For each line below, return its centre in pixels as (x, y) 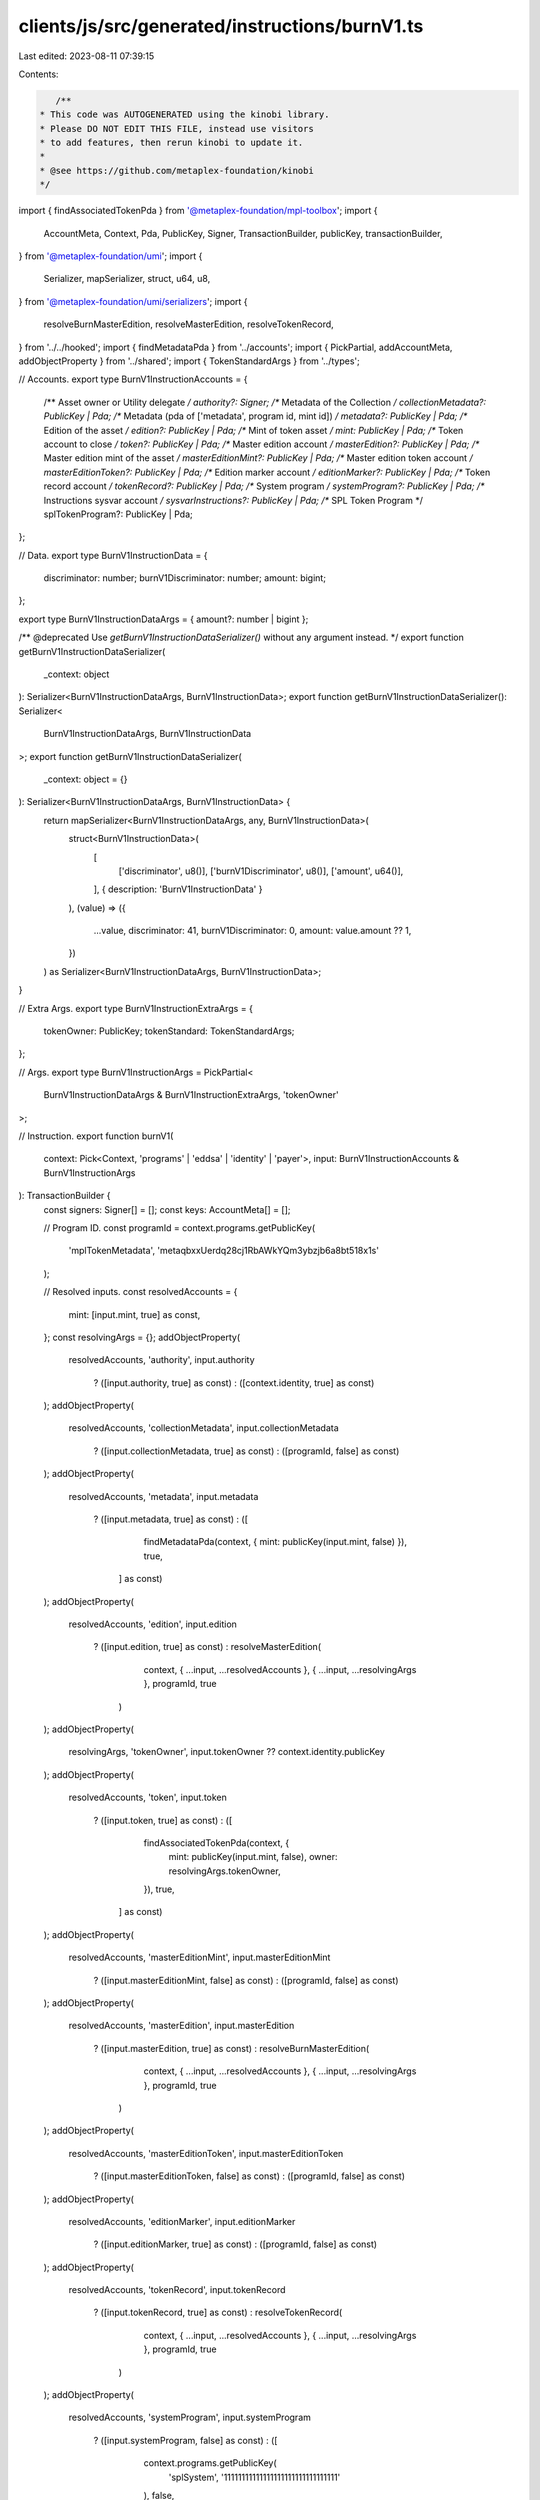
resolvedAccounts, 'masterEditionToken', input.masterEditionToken (206, 2153)
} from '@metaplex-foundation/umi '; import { (110, 256)
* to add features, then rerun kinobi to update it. (171, 143)
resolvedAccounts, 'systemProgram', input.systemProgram (190, 2417)
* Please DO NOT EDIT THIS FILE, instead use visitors (176, 128)
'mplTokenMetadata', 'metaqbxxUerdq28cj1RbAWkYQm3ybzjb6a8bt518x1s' (224, 1251)
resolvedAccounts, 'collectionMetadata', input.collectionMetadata (203, 1428)
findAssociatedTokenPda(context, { (216, 1842)
